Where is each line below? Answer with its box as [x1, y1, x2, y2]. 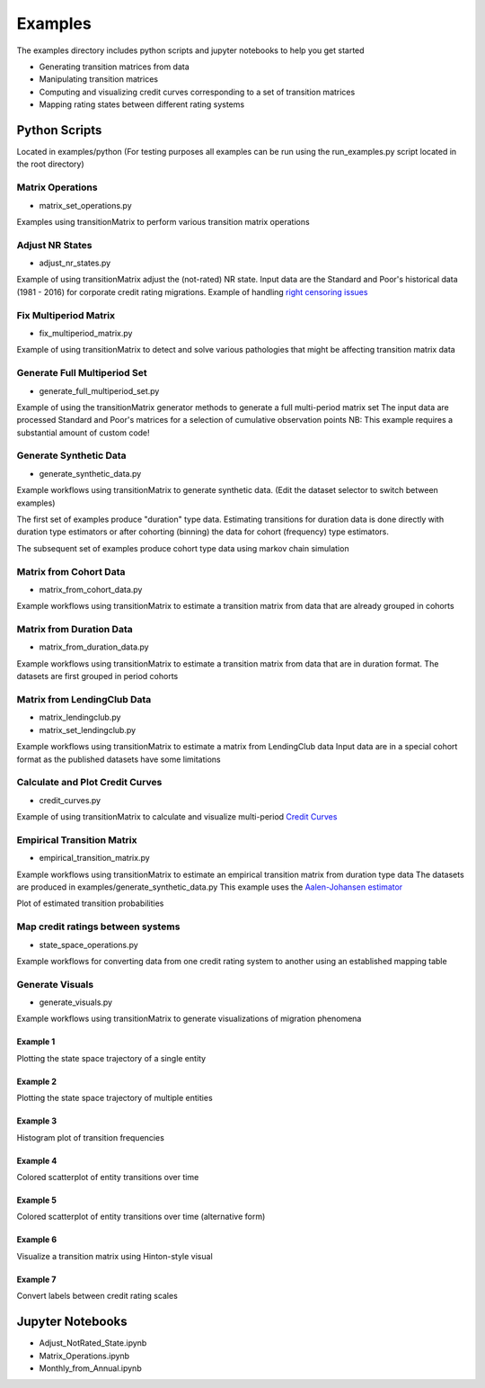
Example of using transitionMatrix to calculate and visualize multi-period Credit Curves [16, 811, 338, 822]
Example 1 [16, 1036, 56, 1047]
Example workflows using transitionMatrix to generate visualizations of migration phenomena [16, 1013, 362, 1025]
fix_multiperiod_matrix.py [39, 328, 133, 338]
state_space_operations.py [39, 939, 138, 950]
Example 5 [16, 1195, 57, 1205]
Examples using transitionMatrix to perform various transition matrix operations [16, 216, 310, 227]
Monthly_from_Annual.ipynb [39, 1363, 143, 1374]
